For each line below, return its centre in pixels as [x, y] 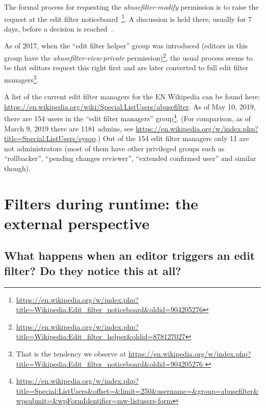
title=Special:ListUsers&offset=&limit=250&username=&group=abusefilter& [137, 390]
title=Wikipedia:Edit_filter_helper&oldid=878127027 [101, 336]
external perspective [77, 223]
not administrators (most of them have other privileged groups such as [114, 148]
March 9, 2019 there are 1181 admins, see [69, 128]
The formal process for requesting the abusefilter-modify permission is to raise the [131, 7]
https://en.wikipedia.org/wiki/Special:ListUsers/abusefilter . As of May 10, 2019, [130, 106]
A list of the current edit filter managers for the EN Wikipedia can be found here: [132, 97]
